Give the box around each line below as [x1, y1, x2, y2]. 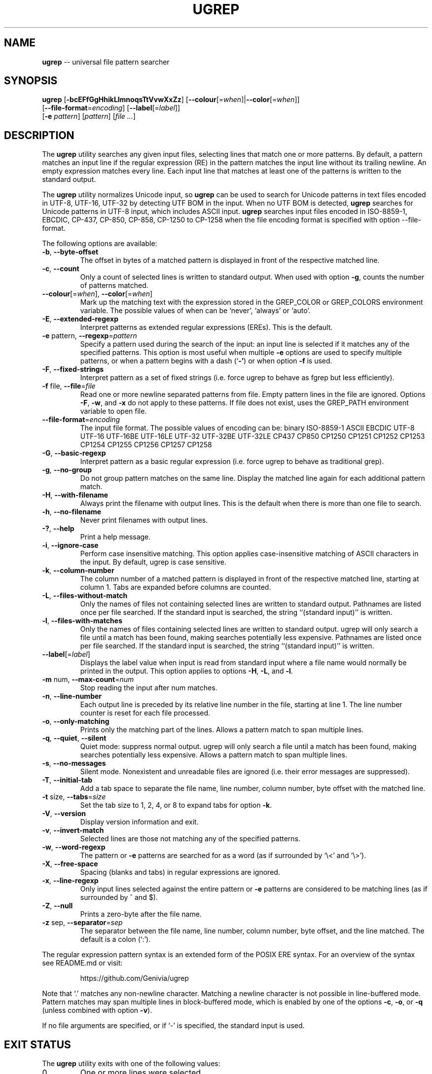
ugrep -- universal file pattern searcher [42, 57, 170, 66]
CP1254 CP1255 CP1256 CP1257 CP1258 [80, 440, 212, 449]
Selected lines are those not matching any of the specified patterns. [80, 834, 301, 843]
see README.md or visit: [42, 959, 123, 967]
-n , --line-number [42, 692, 102, 701]
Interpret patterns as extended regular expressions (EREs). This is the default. [80, 323, 333, 332]
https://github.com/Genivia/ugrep [80, 974, 189, 983]
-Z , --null [42, 901, 73, 910]
